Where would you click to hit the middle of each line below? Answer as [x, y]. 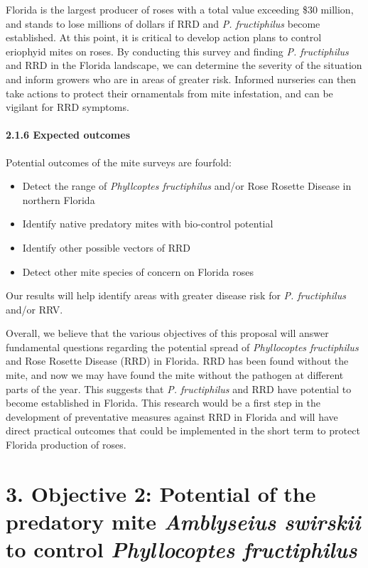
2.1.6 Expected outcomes [68, 135]
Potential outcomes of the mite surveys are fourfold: [119, 162]
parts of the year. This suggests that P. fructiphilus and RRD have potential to [179, 389]
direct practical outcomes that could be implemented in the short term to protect [183, 430]
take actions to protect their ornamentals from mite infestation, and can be [169, 93]
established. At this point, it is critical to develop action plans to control [164, 37]
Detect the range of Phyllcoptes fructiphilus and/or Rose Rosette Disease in [187, 186]
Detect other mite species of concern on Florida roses [138, 271]
